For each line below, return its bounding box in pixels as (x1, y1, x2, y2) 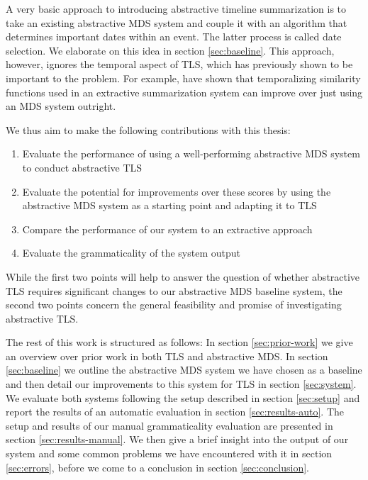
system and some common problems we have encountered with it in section (6, 446, 333, 461)
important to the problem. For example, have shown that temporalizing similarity (6, 70, 361, 85)
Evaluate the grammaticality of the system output (22, 245, 241, 260)
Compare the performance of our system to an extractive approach (22, 221, 313, 236)
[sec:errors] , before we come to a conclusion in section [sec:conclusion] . (6, 459, 309, 474)
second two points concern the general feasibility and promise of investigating (6, 297, 342, 312)
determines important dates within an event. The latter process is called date (6, 29, 342, 44)
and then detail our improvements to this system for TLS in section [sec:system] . (6, 376, 357, 391)
